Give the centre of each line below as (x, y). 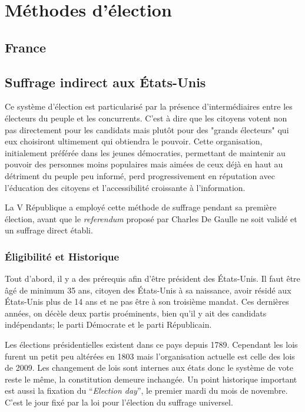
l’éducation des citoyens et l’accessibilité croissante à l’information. (125, 187)
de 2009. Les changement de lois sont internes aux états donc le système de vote (149, 367)
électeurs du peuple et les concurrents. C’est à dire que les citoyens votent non (146, 118)
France (26, 47)
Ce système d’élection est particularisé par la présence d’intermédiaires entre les (149, 106)
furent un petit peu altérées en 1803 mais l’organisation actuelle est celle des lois (150, 356)
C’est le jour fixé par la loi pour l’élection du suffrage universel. (119, 402)
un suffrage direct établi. (49, 230)
